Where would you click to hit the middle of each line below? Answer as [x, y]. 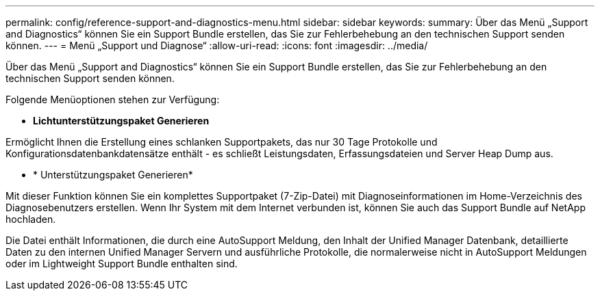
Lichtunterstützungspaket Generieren [121, 121]
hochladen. [31, 219]
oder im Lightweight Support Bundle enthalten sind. [122, 264]
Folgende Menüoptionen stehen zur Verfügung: [113, 99]
